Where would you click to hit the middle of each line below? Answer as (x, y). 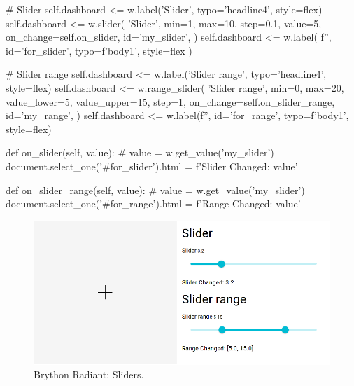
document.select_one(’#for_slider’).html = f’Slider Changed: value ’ (152, 166)
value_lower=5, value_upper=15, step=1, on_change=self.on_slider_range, (170, 101)
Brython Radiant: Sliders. (89, 374)
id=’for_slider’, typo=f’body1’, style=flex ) (99, 50)
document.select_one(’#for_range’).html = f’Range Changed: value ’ (153, 204)
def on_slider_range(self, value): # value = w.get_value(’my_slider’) (155, 189)
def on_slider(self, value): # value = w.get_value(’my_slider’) (140, 152)
